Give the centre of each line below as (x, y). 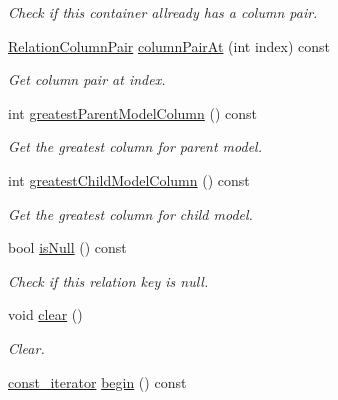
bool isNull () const (67, 247)
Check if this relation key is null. (108, 280)
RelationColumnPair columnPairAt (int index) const (169, 45)
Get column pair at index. (87, 79)
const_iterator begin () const (97, 381)
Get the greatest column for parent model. (135, 146)
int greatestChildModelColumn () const (129, 179)
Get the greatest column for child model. (130, 213)
